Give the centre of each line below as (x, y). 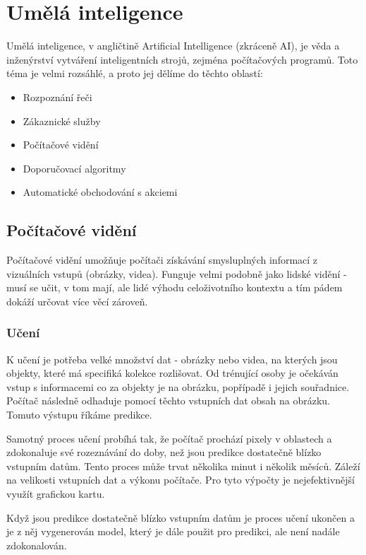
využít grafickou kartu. (56, 494)
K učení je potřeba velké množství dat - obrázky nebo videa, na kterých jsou (172, 359)
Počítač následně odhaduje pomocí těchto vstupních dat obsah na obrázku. (169, 401)
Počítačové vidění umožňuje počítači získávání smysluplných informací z (162, 260)
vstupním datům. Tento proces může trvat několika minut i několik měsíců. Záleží (183, 466)
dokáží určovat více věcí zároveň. (77, 301)
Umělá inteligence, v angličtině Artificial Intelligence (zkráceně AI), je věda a (173, 46)
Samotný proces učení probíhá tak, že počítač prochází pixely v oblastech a (169, 438)
